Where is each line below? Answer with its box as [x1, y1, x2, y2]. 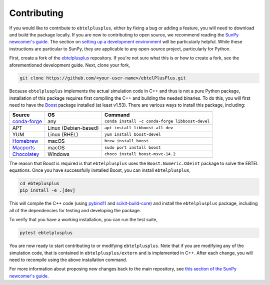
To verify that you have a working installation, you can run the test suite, [9, 217, 157, 223]
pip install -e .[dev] [19, 188, 75, 193]
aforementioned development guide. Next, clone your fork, [9, 62, 130, 68]
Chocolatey [12, 150, 39, 157]
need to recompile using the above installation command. [9, 257, 127, 263]
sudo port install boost [104, 145, 161, 150]
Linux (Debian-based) [47, 124, 99, 131]
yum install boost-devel [104, 132, 161, 137]
